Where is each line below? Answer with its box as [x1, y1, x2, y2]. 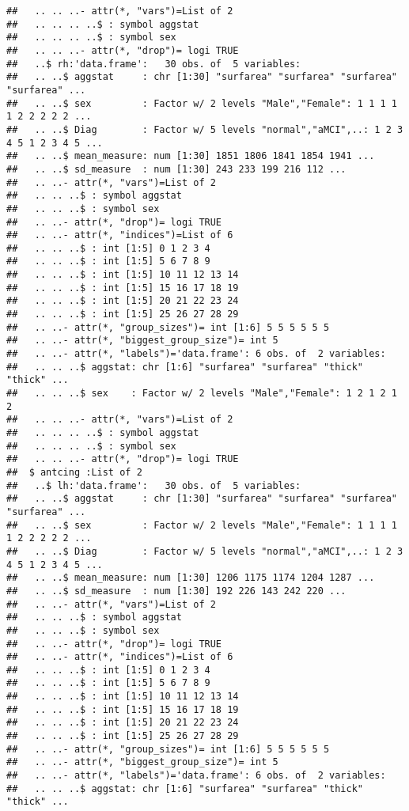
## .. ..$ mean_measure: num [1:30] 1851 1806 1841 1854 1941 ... [6, 150, 375, 162]
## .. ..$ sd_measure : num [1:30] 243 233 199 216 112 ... [6, 163, 347, 175]
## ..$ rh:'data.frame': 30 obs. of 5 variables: [6, 58, 301, 70]
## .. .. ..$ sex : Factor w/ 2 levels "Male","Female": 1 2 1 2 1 [6, 388, 397, 400]
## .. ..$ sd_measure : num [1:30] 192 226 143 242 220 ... [6, 585, 347, 597]
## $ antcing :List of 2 [6, 466, 142, 478]
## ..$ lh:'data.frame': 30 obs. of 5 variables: [6, 479, 301, 491]
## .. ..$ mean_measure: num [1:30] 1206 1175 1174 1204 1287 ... [6, 572, 375, 584]
